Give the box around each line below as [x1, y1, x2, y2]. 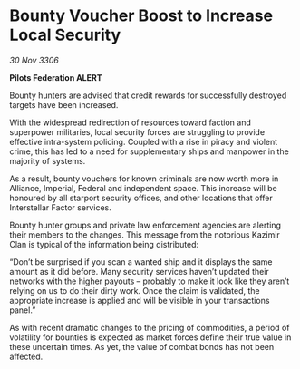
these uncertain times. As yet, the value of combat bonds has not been [9, 341, 275, 352]
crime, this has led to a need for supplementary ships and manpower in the [9, 146, 290, 157]
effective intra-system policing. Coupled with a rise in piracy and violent [9, 136, 278, 147]
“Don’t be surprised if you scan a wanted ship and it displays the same [9, 256, 274, 267]
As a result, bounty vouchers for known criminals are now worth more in [9, 173, 279, 184]
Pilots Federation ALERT [9, 72, 102, 83]
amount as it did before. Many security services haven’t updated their [9, 266, 269, 277]
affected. [9, 351, 44, 362]
